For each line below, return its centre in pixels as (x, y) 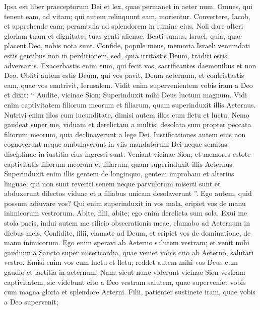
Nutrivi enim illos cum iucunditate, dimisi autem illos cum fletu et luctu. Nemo (127, 114)
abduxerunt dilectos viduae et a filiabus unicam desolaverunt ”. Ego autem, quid (128, 193)
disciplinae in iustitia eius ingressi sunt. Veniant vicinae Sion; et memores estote (127, 153)
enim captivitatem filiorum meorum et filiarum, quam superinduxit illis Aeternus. (130, 104)
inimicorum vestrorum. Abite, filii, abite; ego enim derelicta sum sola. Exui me (126, 213)
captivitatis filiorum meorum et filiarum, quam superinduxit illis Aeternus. (119, 164)
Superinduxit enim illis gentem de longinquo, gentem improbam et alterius (119, 174)
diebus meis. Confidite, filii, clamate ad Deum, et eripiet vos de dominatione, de (127, 232)
